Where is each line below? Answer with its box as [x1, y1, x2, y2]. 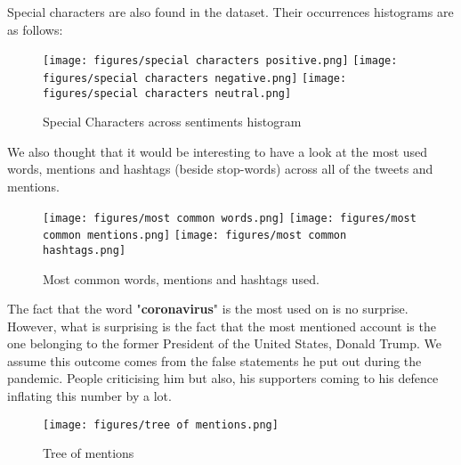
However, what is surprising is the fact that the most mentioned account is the [7, 316, 436, 335]
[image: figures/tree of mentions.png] [43, 418, 279, 431]
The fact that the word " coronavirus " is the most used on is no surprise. [7, 299, 408, 318]
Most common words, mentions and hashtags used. [43, 269, 319, 288]
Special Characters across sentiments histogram [43, 112, 302, 131]
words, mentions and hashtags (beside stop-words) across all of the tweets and [7, 159, 433, 178]
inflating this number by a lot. [7, 387, 172, 405]
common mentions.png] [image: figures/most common [43, 229, 347, 242]
